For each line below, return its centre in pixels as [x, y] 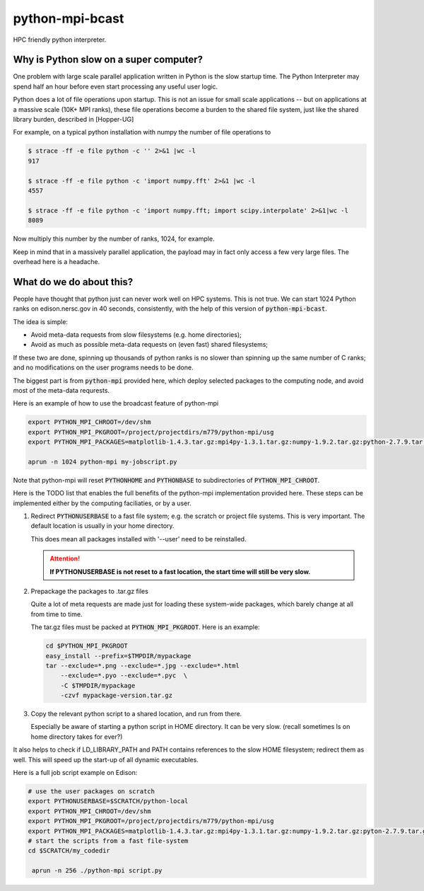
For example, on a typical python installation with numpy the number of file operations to [142, 132]
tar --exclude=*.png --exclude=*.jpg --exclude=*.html [142, 666]
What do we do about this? [73, 282]
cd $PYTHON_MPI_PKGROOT [87, 646]
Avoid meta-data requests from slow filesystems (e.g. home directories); [136, 334]
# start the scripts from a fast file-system [108, 841]
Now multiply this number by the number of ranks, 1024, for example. [114, 239]
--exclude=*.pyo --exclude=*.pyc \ [124, 676]
